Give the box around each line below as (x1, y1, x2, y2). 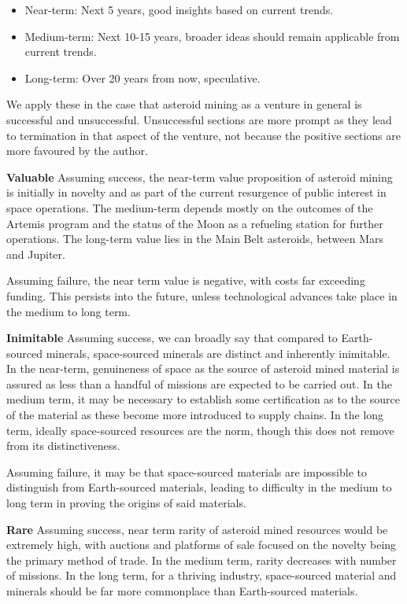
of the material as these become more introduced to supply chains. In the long (6, 407, 384, 423)
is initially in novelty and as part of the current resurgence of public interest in (6, 184, 387, 201)
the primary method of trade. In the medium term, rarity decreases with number (6, 551, 397, 568)
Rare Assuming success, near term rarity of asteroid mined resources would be (6, 521, 388, 537)
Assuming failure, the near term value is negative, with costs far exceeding (6, 272, 365, 289)
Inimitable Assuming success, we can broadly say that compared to (6, 330, 338, 346)
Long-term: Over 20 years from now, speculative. (24, 69, 261, 86)
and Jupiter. (6, 245, 65, 262)
